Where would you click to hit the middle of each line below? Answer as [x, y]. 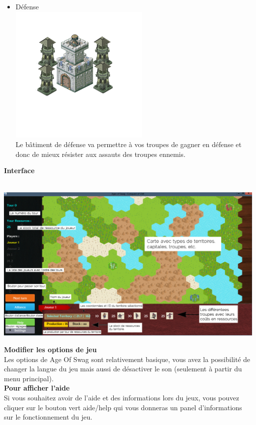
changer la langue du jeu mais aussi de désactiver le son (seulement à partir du [123, 369]
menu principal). [29, 378]
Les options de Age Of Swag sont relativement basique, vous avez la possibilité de [127, 359]
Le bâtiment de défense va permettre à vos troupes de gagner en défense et [128, 144]
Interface [19, 170]
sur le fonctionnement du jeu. [48, 417]
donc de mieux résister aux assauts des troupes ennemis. [100, 154]
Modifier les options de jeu [50, 349]
